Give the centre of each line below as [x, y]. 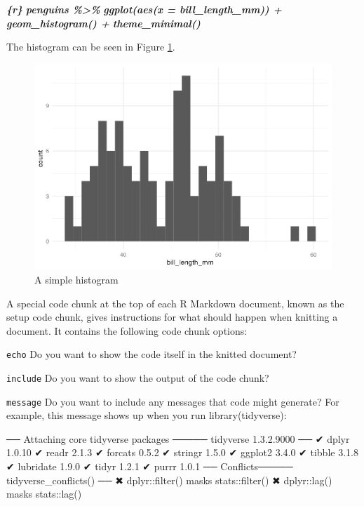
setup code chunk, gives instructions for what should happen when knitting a [172, 317]
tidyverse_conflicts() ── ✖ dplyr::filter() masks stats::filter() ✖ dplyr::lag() [169, 480]
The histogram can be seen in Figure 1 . [91, 47]
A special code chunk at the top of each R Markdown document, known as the [175, 303]
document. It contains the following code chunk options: [127, 330]
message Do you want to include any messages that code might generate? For [173, 401]
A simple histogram [76, 279]
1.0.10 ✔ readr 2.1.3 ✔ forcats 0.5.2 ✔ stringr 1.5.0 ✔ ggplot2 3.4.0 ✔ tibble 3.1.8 [182, 452]
